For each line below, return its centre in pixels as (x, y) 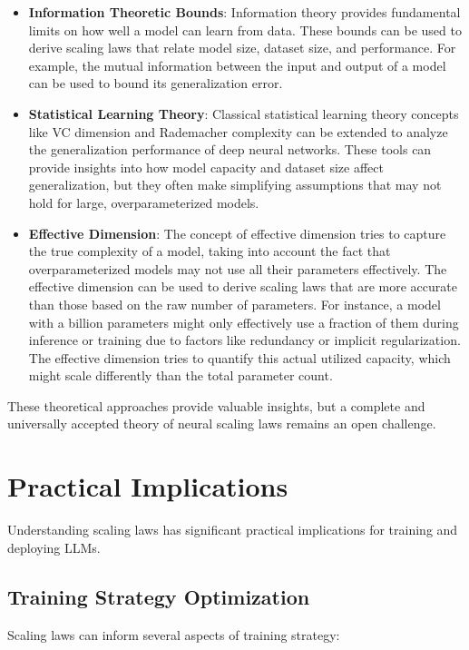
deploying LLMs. (54, 547)
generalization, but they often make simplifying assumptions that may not (235, 185)
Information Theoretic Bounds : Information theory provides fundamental (244, 12)
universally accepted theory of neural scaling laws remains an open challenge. (222, 423)
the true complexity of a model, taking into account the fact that (210, 251)
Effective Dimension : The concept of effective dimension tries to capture (237, 233)
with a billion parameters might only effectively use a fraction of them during (244, 322)
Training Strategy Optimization (159, 596)
